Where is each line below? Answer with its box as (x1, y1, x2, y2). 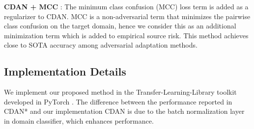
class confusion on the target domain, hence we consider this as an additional (4, 21, 236, 31)
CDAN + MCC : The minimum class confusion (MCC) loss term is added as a (4, 1, 249, 11)
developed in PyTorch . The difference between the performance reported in (4, 96, 232, 106)
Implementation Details (4, 64, 126, 79)
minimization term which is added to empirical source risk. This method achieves (4, 30, 249, 40)
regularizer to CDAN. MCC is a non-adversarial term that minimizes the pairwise (4, 11, 251, 21)
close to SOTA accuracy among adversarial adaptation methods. (4, 40, 198, 50)
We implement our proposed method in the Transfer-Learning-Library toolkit (4, 87, 237, 97)
